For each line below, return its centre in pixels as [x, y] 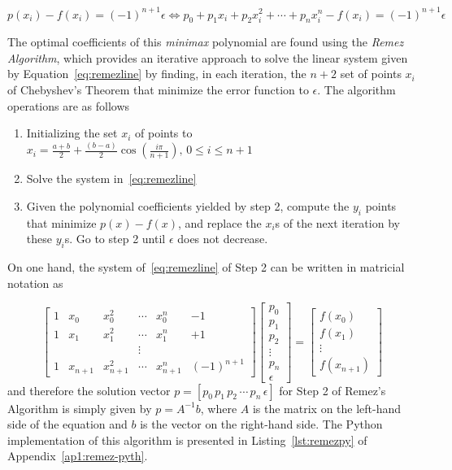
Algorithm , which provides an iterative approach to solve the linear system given [208, 57]
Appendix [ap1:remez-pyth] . [78, 456]
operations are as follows [69, 105]
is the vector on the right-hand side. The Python [261, 424]
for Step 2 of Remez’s [332, 390]
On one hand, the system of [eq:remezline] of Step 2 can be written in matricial [206, 266]
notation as [35, 283]
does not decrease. [223, 239]
